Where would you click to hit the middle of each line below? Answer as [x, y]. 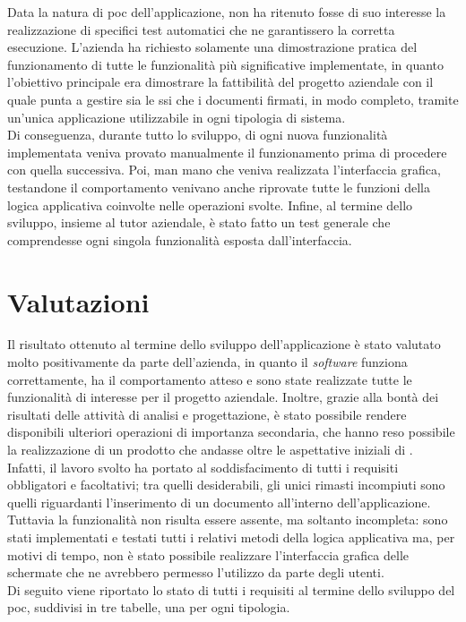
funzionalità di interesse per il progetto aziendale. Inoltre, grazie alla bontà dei [223, 397]
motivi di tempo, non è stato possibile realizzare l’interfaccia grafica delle [208, 554]
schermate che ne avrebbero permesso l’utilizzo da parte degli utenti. [196, 572]
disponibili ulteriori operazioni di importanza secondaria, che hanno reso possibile [231, 432]
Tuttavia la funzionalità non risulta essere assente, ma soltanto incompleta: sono [228, 520]
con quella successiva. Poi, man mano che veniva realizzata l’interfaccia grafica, [224, 170]
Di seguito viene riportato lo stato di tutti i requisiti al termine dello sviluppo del [231, 589]
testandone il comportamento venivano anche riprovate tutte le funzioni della [219, 187]
